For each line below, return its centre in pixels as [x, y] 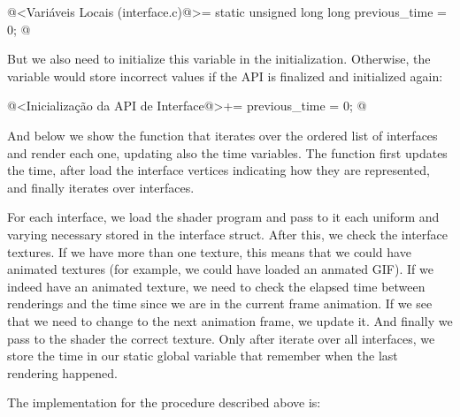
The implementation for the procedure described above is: [164, 402]
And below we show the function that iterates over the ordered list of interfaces [222, 135]
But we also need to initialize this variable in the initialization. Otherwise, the [219, 59]
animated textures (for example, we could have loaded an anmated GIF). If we [220, 269]
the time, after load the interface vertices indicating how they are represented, [218, 170]
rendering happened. [62, 372]
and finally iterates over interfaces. [101, 187]
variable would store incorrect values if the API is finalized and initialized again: [225, 76]
